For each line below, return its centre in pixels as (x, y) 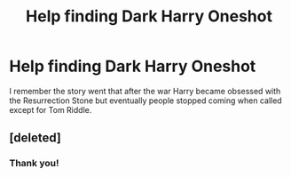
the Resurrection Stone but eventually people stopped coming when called (145, 101)
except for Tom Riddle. (51, 109)
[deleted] (35, 138)
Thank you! (34, 164)
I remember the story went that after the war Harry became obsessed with (145, 91)
